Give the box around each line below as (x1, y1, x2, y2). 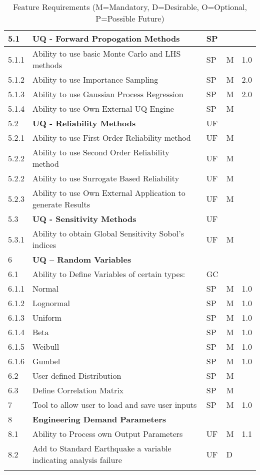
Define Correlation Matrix (32, 384, 124, 396)
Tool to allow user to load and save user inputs (32, 399, 197, 410)
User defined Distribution (32, 370, 121, 381)
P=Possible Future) (95, 13, 164, 24)
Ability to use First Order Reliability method (32, 132, 191, 143)
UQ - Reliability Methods (32, 117, 136, 129)
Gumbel (32, 355, 60, 367)
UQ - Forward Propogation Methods (32, 33, 180, 44)
